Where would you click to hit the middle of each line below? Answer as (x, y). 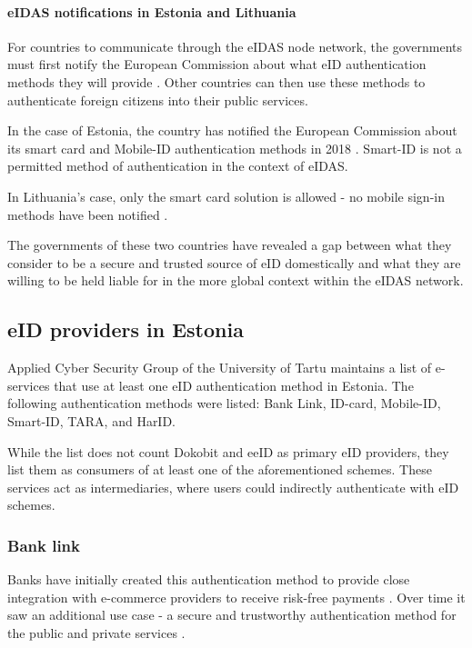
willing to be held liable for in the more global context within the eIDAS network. (236, 280)
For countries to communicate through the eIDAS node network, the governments (235, 46)
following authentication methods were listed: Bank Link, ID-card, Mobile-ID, (224, 403)
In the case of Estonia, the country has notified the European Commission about (232, 130)
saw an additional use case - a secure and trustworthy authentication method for (232, 615)
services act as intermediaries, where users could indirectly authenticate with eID (233, 487)
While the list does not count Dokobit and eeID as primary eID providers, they (228, 451)
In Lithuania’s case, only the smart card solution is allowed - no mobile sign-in (226, 196)
